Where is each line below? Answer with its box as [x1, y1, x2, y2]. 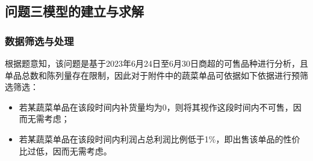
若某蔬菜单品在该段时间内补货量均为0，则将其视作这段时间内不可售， [19, 100, 293, 113]
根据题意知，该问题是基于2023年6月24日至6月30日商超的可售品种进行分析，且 [5, 57, 308, 69]
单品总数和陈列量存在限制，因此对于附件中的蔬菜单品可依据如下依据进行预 [5, 68, 300, 81]
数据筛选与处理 [5, 33, 74, 48]
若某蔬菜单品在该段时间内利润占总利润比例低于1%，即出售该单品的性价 [19, 132, 300, 145]
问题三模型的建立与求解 [5, 2, 144, 20]
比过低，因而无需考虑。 [19, 144, 112, 157]
